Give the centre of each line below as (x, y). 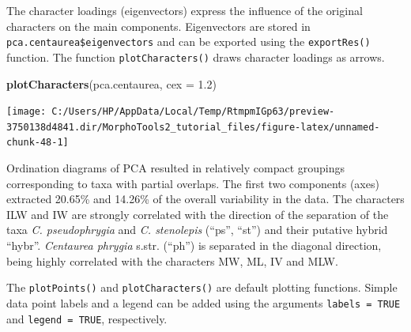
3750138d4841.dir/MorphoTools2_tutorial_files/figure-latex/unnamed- (193, 127)
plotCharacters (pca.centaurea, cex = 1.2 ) (111, 83)
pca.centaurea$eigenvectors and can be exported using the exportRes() (189, 41)
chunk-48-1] (38, 143)
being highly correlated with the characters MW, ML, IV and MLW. (172, 260)
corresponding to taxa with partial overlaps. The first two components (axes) (193, 183)
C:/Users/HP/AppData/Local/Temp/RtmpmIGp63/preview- (193, 112)
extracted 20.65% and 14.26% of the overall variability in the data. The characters (205, 199)
